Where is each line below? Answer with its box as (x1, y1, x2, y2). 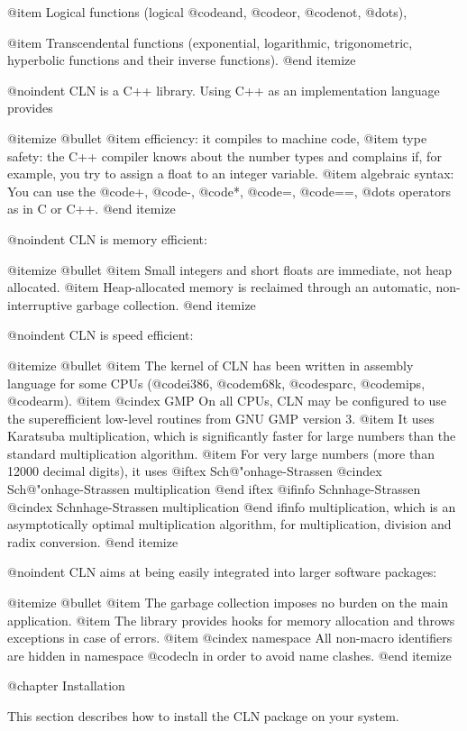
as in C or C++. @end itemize (7, 199, 176, 218)
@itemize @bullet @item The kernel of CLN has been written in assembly (7, 355, 414, 374)
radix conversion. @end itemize (7, 532, 179, 551)
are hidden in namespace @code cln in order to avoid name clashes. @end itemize (7, 645, 452, 664)
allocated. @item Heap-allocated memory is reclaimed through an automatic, (7, 278, 432, 297)
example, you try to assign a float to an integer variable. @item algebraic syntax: (7, 164, 454, 183)
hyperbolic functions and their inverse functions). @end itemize (7, 50, 356, 69)
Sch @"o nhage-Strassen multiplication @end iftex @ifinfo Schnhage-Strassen (7, 480, 421, 498)
